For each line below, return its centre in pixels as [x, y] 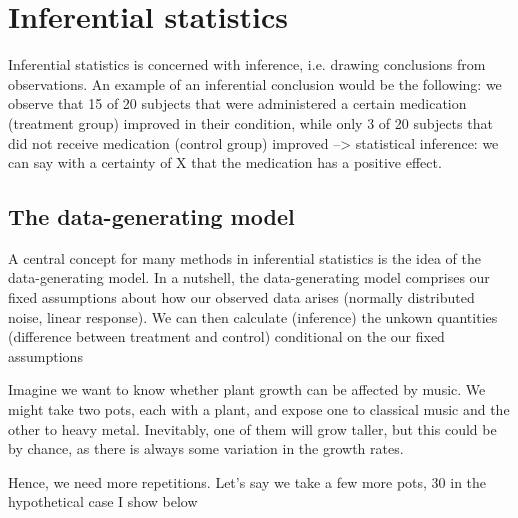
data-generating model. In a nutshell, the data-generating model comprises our [249, 277]
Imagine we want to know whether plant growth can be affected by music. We [247, 389]
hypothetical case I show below [103, 501]
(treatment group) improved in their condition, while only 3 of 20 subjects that [250, 122]
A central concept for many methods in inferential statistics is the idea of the [244, 257]
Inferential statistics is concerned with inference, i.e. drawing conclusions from [247, 64]
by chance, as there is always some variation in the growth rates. [206, 448]
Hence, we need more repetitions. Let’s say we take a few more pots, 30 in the [247, 481]
